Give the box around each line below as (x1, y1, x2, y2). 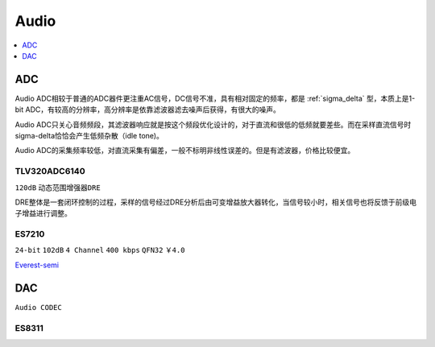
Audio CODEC (14, 303, 62, 312)
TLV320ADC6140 (14, 166, 85, 177)
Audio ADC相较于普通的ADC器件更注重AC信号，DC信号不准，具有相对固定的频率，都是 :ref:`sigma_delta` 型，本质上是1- (14, 93, 416, 103)
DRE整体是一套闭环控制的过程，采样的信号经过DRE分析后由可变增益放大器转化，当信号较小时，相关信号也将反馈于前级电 (14, 197, 417, 207)
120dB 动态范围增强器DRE (14, 183, 101, 192)
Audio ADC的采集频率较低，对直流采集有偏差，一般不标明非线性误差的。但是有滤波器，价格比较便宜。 (14, 146, 355, 155)
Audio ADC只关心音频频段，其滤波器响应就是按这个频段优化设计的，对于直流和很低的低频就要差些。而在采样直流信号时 (14, 119, 412, 129)
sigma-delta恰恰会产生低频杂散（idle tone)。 (14, 131, 164, 141)
